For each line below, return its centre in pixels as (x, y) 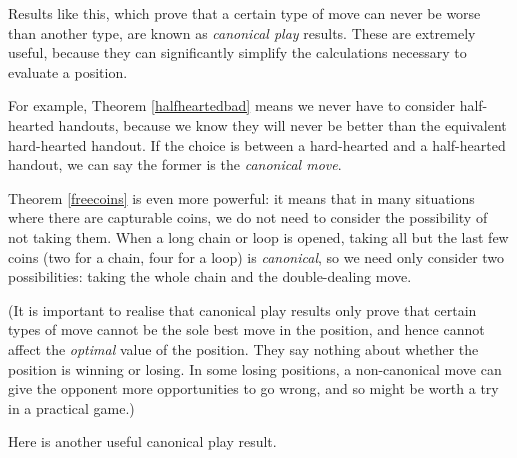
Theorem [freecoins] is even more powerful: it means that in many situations (241, 197)
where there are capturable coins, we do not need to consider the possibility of (248, 217)
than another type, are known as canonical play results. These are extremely (242, 32)
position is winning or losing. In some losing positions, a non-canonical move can (255, 368)
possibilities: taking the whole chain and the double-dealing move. (210, 276)
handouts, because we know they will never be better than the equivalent (282, 124)
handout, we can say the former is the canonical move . (175, 164)
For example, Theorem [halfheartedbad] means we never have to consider (231, 105)
